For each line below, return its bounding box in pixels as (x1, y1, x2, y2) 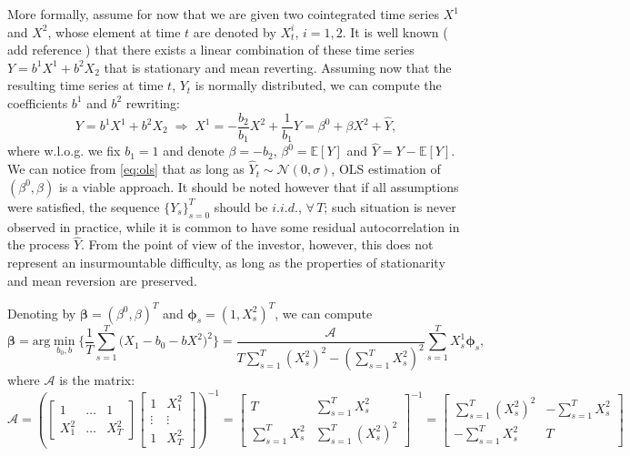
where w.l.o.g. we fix (7, 141, 121, 160)
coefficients (7, 93, 68, 112)
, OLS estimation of (331, 159, 441, 178)
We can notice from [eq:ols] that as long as (7, 159, 245, 178)
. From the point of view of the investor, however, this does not (81, 235, 434, 254)
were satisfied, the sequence (7, 197, 160, 216)
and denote (163, 141, 225, 160)
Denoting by (7, 303, 76, 322)
